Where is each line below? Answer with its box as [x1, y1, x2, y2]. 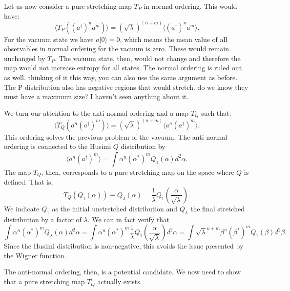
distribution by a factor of [4, 214, 82, 224]
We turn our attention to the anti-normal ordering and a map [4, 107, 189, 118]
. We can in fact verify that [87, 214, 169, 224]
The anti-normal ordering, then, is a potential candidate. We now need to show [4, 267, 241, 277]
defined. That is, [4, 177, 53, 187]
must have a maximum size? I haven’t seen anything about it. [4, 91, 189, 102]
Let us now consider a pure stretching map [4, 1, 132, 11]
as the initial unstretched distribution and [52, 203, 178, 213]
